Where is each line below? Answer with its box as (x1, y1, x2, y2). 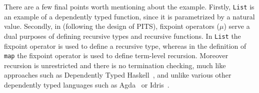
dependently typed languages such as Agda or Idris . (4, 79, 169, 90)
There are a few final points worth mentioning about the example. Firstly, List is (4, 1, 254, 11)
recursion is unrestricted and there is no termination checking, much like (4, 60, 226, 70)
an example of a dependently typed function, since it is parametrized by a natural (4, 11, 255, 21)
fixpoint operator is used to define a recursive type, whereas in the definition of (4, 40, 246, 51)
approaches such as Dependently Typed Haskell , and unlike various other (4, 70, 231, 80)
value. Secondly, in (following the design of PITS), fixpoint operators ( (4, 21, 219, 31)
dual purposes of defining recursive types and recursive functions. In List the (4, 30, 241, 41)
